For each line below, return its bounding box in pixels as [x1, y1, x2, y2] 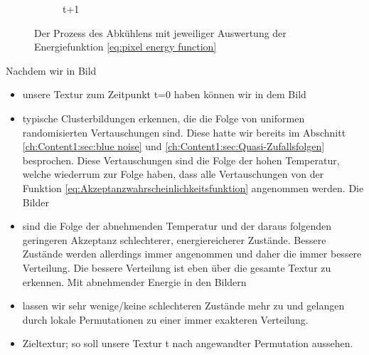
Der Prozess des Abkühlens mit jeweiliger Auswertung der [34, 25, 287, 40]
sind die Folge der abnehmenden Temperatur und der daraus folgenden [22, 218, 332, 233]
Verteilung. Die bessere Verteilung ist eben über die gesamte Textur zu [22, 260, 331, 275]
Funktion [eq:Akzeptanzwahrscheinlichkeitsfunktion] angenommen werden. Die [22, 180, 364, 195]
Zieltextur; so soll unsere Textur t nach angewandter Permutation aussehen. [22, 336, 353, 351]
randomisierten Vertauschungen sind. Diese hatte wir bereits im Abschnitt [22, 124, 346, 139]
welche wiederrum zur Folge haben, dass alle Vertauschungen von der [22, 166, 324, 181]
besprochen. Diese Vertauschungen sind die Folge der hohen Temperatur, [22, 152, 340, 167]
